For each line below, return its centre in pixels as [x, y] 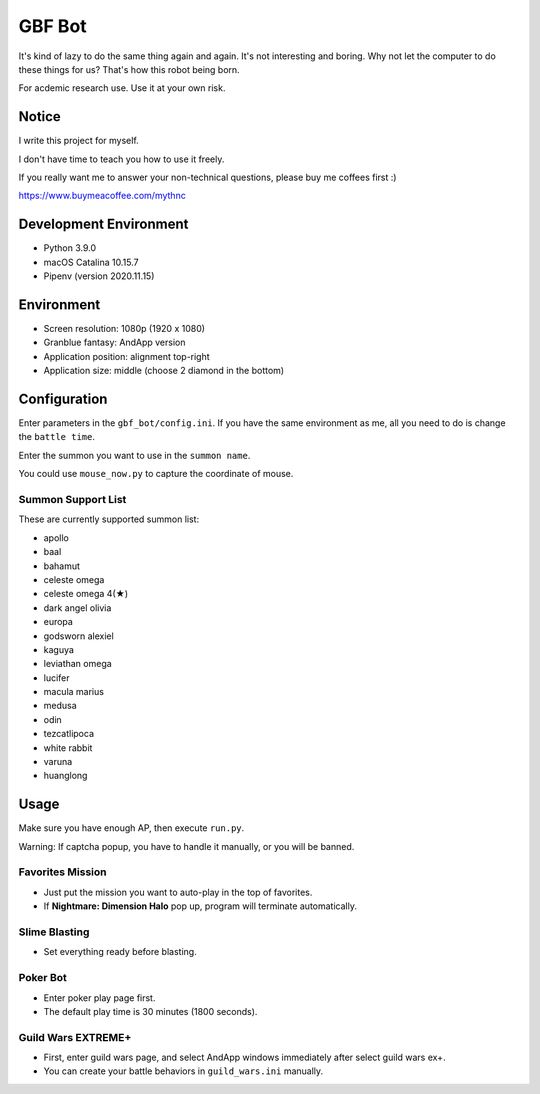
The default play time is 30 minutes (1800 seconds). [150, 1011]
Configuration [63, 398]
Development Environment [103, 224]
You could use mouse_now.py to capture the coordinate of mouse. [156, 474]
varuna [58, 762]
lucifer [56, 677]
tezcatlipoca [69, 734]
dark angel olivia [77, 607]
